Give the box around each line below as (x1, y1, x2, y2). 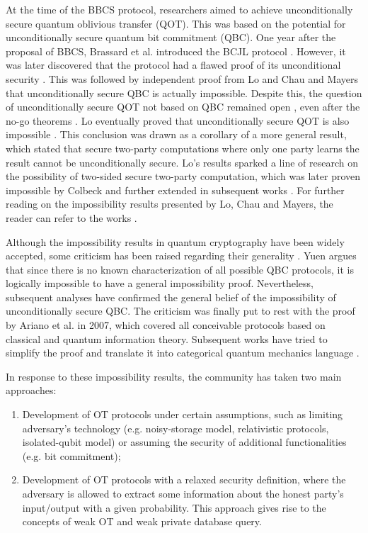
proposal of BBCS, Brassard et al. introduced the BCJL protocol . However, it (6, 43, 346, 58)
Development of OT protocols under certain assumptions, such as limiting (22, 407, 343, 422)
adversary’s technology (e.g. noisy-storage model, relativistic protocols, (22, 420, 329, 435)
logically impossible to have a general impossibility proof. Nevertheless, (6, 276, 314, 291)
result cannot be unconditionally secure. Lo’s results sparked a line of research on (6, 155, 358, 169)
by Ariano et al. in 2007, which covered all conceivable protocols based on (6, 318, 326, 332)
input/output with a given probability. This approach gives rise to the (22, 500, 326, 515)
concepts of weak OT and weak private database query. (22, 514, 262, 529)
